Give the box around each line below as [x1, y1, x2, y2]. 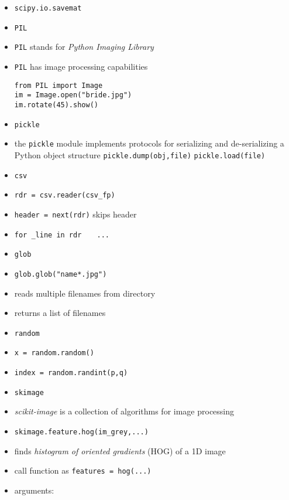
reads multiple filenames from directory [14, 287, 156, 299]
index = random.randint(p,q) [14, 369, 128, 377]
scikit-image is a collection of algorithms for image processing [14, 405, 235, 417]
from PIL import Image [14, 81, 103, 90]
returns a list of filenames [14, 307, 106, 319]
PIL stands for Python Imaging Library [14, 40, 154, 53]
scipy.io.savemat [14, 4, 82, 12]
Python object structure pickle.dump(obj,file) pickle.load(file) [14, 148, 266, 161]
